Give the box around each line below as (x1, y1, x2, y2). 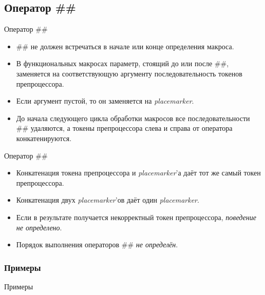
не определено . (16, 222, 62, 232)
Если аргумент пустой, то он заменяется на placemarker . (16, 95, 194, 106)
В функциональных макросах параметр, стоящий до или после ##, (16, 58, 229, 69)
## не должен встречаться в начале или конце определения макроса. (16, 41, 234, 51)
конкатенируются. (16, 132, 72, 143)
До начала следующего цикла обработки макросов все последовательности (16, 112, 250, 123)
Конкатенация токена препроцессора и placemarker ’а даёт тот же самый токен (16, 167, 261, 178)
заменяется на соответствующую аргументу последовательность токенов (16, 68, 242, 78)
